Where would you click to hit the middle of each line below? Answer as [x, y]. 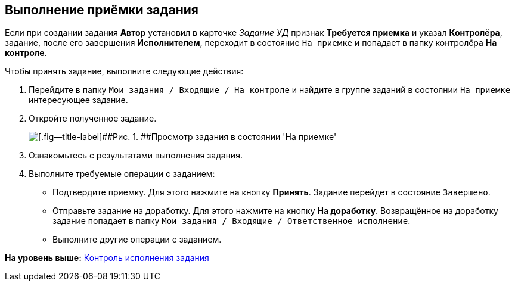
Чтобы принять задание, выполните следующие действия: [124, 71]
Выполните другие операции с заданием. [137, 240]
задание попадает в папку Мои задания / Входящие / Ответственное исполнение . [232, 221]
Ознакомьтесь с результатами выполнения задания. [136, 156]
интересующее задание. [78, 100]
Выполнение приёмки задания [102, 10]
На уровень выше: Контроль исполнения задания [107, 258]
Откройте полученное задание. [93, 119]
